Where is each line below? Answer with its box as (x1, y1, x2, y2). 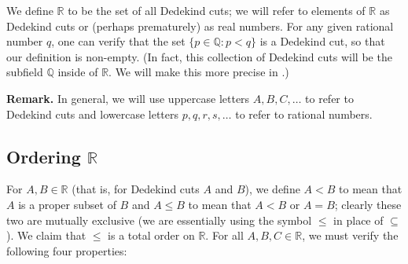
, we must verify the (302, 227, 399, 244)
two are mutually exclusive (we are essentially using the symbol (6, 211, 312, 228)
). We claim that (6, 227, 86, 244)
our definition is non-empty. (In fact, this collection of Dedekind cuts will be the (6, 48, 392, 64)
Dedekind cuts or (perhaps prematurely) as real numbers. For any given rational (6, 17, 394, 34)
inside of (57, 64, 98, 80)
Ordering (6, 144, 81, 168)
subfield (6, 64, 43, 80)
